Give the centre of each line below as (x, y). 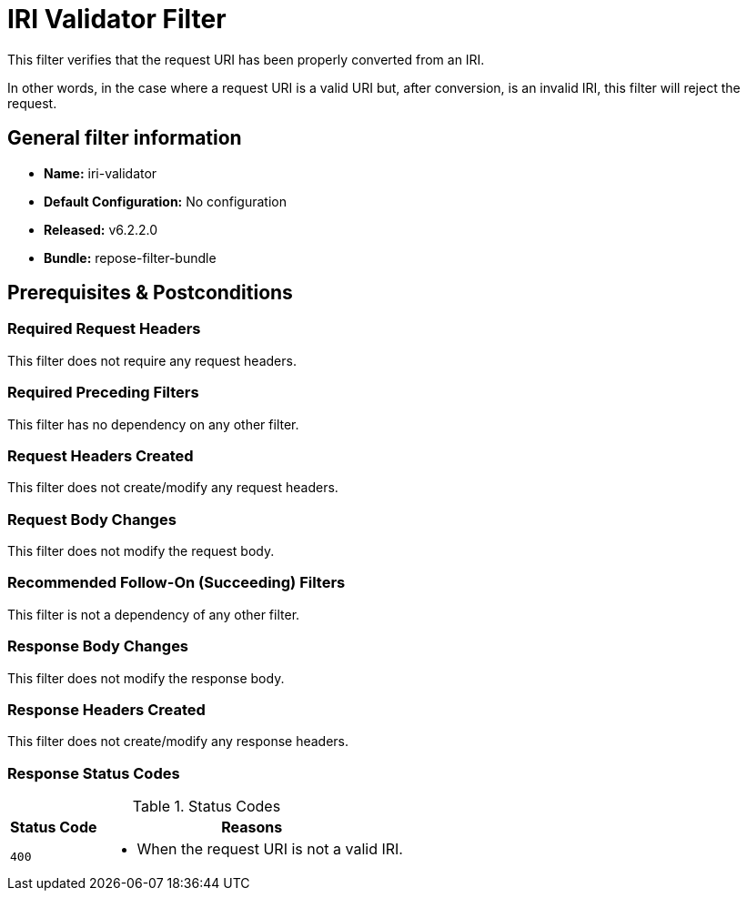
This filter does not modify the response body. (146, 678)
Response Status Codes (94, 773)
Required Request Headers (104, 329)
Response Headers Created (106, 709)
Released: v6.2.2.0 (101, 229)
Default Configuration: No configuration (165, 201)
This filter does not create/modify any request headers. (173, 488)
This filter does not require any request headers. (152, 360)
